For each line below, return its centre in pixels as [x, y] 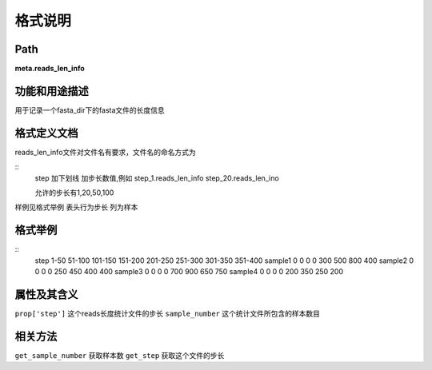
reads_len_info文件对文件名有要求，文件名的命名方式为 [105, 152]
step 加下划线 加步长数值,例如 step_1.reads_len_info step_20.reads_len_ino [157, 178]
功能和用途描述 [52, 91]
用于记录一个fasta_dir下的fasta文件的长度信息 [90, 110]
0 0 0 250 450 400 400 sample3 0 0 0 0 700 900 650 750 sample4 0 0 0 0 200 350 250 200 [189, 272]
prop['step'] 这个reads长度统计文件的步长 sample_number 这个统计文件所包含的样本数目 [167, 314]
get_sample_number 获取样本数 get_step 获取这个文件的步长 [120, 355]
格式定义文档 [46, 133]
